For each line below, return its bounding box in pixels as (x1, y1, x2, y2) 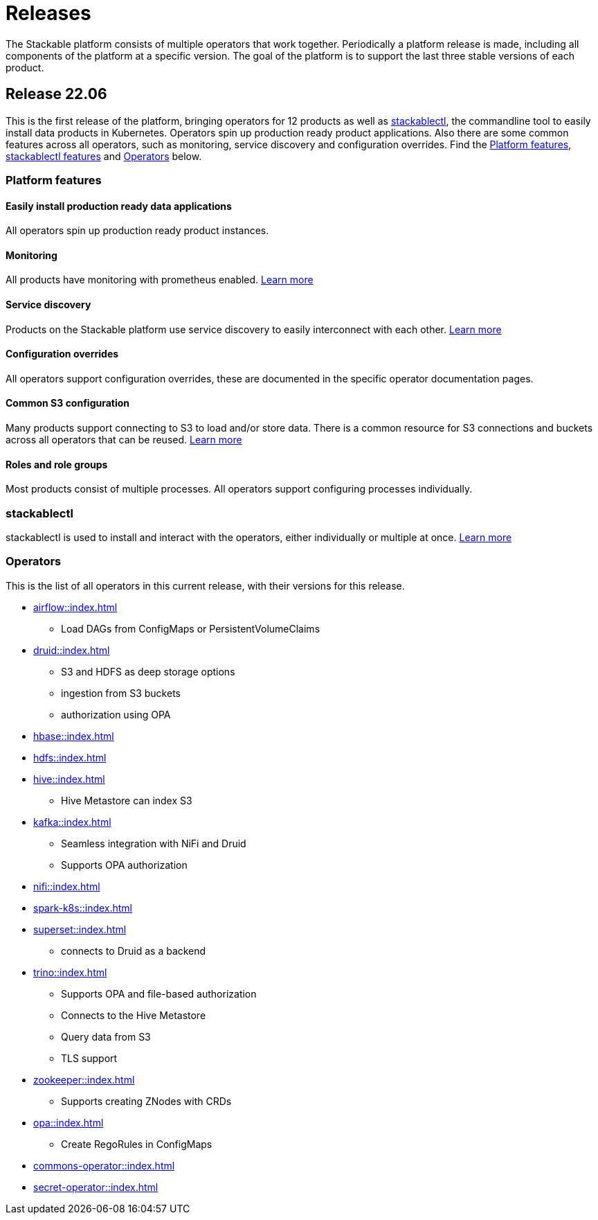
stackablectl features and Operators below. (6, 150, 202, 162)
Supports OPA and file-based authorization (61, 987, 257, 1000)
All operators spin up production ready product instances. (6, 224, 269, 237)
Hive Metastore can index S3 (61, 794, 192, 806)
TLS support (61, 1052, 118, 1064)
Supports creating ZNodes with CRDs (61, 1095, 232, 1107)
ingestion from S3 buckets (61, 687, 181, 699)
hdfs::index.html (33, 751, 107, 763)
